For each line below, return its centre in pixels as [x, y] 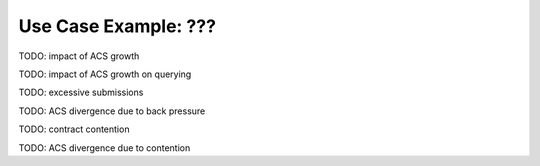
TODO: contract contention [74, 129]
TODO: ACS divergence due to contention [104, 147]
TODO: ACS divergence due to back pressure [112, 111]
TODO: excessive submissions [81, 92]
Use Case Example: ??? [117, 26]
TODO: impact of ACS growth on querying [105, 74]
